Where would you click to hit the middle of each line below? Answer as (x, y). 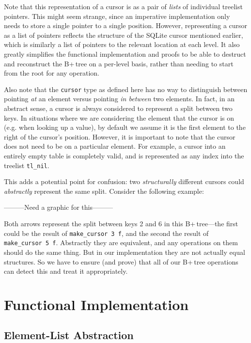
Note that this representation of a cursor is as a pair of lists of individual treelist (123, 6)
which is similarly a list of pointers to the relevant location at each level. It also (122, 44)
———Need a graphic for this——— (58, 207)
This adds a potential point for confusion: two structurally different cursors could (124, 181)
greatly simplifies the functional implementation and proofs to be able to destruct (125, 54)
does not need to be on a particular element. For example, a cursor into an (115, 146)
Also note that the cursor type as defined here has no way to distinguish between (126, 89)
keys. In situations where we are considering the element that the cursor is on (119, 117)
